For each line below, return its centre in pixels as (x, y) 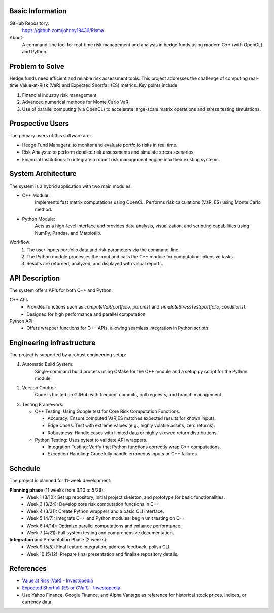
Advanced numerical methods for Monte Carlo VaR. (76, 102)
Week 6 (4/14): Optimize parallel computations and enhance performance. (104, 526)
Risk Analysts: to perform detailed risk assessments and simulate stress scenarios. (109, 152)
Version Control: (39, 388)
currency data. (37, 602)
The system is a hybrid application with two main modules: (71, 186)
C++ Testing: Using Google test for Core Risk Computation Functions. (107, 411)
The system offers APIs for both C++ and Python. (61, 290)
